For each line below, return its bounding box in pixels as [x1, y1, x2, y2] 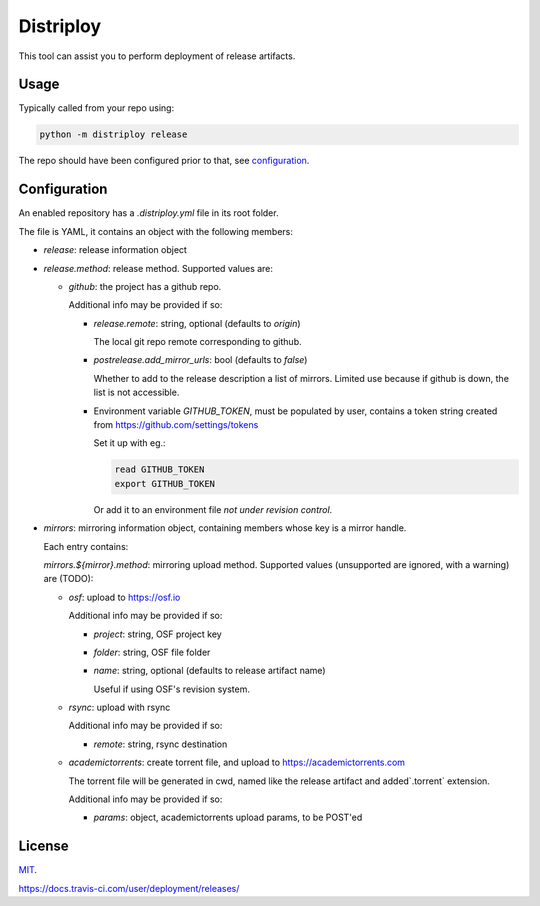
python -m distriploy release [39, 129, 188, 140]
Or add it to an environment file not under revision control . [93, 503, 333, 515]
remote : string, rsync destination [93, 738, 228, 750]
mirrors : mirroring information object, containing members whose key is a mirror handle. [43, 522, 407, 534]
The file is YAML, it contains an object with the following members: [18, 225, 294, 237]
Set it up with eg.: [93, 437, 166, 449]
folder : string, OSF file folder [93, 646, 211, 658]
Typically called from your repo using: [18, 102, 175, 114]
